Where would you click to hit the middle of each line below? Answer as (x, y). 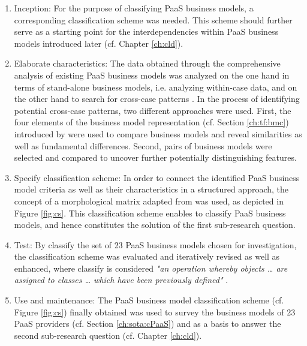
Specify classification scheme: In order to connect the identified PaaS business (157, 177)
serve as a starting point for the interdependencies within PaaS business (146, 31)
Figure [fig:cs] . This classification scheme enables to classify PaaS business (150, 213)
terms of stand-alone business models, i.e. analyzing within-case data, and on (156, 87)
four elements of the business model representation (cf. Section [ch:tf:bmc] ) (151, 122)
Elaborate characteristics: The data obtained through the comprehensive (147, 63)
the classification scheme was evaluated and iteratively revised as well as (147, 256)
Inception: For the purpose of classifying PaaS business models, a (134, 8)
